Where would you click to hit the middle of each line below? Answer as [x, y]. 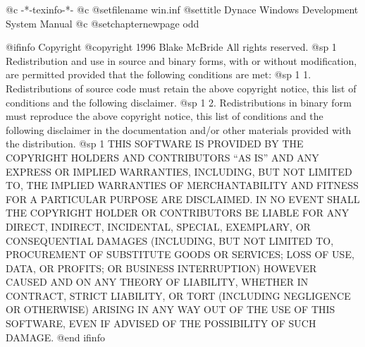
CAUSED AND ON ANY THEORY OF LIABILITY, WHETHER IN [157, 282]
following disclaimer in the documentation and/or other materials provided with [179, 129]
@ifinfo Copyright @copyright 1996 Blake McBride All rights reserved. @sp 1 [171, 47]
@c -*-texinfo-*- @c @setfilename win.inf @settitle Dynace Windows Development [182, 9]
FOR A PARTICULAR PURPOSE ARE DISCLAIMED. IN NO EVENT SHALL [183, 199]
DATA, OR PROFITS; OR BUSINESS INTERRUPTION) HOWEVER [161, 268]
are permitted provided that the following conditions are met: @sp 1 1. [159, 74]
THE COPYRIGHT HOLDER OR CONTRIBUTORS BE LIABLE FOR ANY [178, 213]
